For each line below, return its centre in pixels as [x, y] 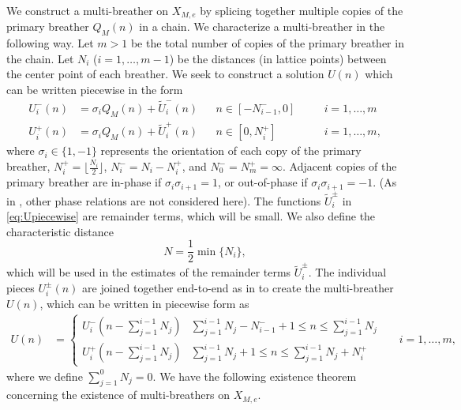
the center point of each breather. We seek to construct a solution [165, 74]
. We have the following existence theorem [255, 376]
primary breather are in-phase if [84, 182]
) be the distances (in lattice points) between [278, 58]
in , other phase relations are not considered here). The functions [164, 200]
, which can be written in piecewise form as [144, 303]
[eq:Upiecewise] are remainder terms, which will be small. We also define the [191, 216]
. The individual [347, 272]
